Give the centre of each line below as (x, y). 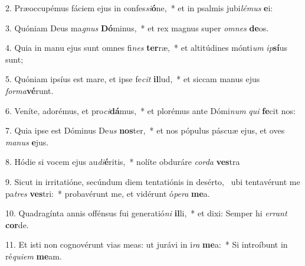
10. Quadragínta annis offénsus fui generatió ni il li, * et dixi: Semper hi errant (146, 213)
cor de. (17, 224)
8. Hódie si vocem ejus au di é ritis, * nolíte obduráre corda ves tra (123, 162)
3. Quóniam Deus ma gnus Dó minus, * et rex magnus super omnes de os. (137, 27)
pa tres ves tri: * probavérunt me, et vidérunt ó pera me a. (108, 193)
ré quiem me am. (34, 256)
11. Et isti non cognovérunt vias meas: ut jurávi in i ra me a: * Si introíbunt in (147, 244)
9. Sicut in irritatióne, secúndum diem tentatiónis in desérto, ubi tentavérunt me (153, 181)
